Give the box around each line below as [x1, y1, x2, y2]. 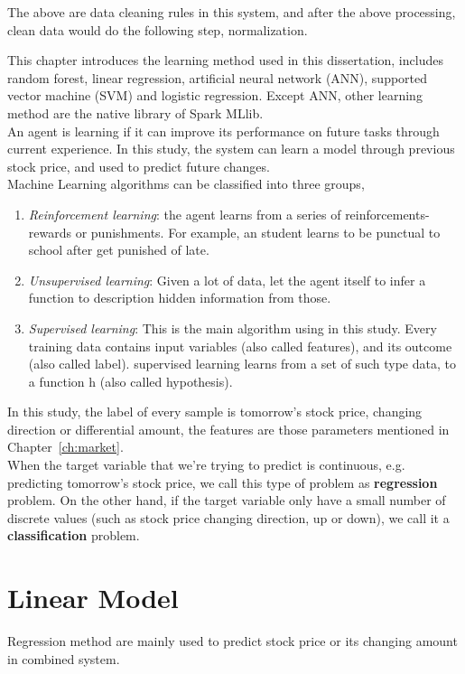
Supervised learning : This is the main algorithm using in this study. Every [28, 318, 437, 337]
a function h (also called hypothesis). [28, 371, 233, 390]
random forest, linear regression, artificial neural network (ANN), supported [7, 68, 428, 87]
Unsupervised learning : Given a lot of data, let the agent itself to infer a [28, 270, 426, 289]
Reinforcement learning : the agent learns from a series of [28, 204, 341, 223]
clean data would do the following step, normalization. [7, 20, 308, 39]
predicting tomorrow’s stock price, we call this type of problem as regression [7, 473, 438, 491]
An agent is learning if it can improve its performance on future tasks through [7, 121, 440, 140]
